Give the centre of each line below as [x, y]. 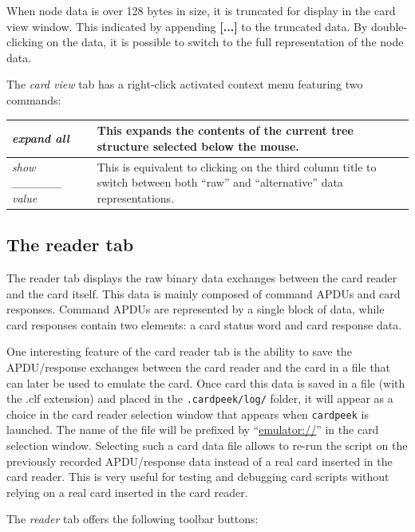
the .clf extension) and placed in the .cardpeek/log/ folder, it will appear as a [200, 398]
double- [389, 26]
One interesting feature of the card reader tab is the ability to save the [179, 351]
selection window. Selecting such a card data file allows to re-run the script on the [207, 445]
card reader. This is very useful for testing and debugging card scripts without [198, 477]
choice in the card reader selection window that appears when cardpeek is [188, 414]
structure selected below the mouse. [198, 146]
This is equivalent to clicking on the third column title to [237, 166]
